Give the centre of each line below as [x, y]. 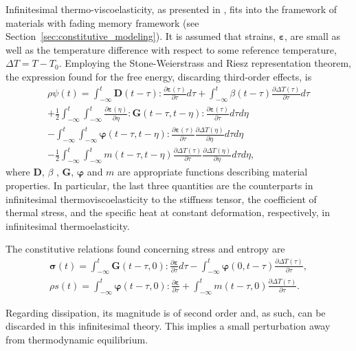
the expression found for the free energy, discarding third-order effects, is [159, 76]
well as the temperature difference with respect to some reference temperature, [171, 49]
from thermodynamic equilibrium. [77, 339]
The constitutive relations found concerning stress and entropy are [145, 249]
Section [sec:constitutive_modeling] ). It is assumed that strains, [141, 36]
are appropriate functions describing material [213, 172]
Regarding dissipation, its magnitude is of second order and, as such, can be [166, 312]
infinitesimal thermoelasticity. [68, 225]
